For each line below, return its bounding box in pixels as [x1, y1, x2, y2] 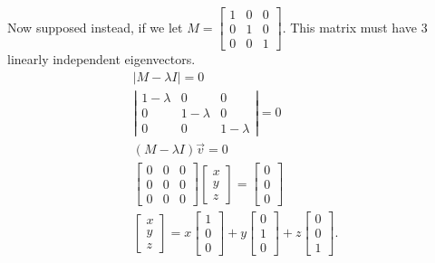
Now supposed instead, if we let [7, 17, 183, 36]
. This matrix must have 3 [282, 17, 428, 36]
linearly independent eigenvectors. [7, 50, 196, 69]
